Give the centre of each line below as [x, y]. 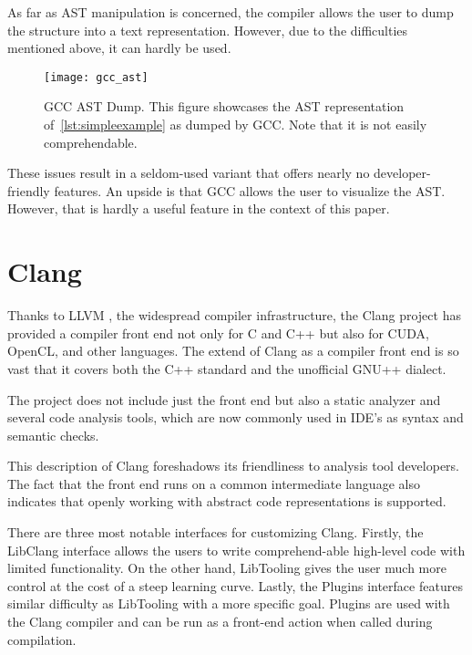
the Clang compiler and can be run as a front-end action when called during [220, 622]
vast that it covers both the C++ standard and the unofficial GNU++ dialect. [227, 368]
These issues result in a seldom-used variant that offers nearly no [189, 173]
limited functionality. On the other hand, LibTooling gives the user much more [227, 568]
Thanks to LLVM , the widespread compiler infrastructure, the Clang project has [234, 315]
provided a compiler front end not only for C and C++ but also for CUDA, [218, 333]
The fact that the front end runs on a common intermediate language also [214, 483]
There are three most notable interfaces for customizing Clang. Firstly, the [215, 532]
